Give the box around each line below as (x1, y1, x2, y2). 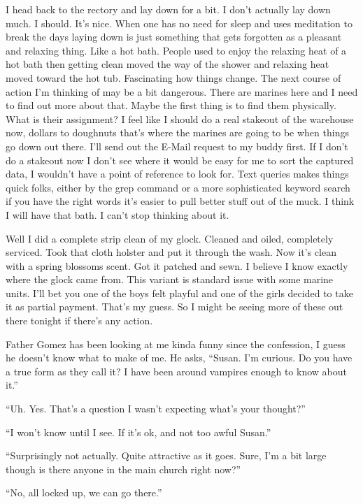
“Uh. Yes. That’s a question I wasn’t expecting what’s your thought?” (6, 401, 306, 416)
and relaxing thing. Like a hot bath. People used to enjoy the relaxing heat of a (6, 43, 347, 57)
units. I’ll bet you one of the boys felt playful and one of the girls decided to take (6, 285, 353, 300)
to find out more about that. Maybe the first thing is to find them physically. (6, 98, 336, 113)
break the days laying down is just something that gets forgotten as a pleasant (6, 29, 342, 44)
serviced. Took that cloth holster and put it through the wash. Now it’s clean (6, 245, 336, 259)
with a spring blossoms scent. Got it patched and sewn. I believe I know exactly (6, 258, 348, 273)
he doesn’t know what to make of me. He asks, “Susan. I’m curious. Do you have (6, 350, 353, 365)
